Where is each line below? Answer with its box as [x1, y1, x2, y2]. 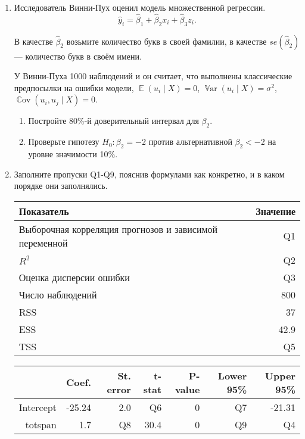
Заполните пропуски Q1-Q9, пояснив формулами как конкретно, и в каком [14, 167, 285, 180]
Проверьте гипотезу [28, 135, 99, 148]
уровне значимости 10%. [28, 147, 118, 160]
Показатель [18, 204, 69, 218]
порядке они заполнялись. [14, 179, 108, 192]
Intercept [18, 400, 57, 414]
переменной [18, 235, 68, 250]
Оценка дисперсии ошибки [18, 270, 130, 284]
